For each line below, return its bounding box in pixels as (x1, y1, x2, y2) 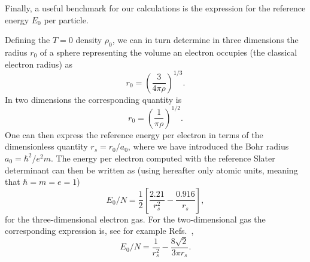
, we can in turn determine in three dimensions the (112, 33, 299, 46)
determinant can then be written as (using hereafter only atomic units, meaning (5, 163, 298, 176)
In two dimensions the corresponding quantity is (5, 93, 182, 105)
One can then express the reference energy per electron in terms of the (5, 128, 263, 141)
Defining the (5, 33, 50, 46)
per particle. (44, 13, 89, 26)
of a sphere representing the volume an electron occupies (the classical (39, 45, 297, 58)
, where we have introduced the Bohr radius (127, 140, 289, 153)
